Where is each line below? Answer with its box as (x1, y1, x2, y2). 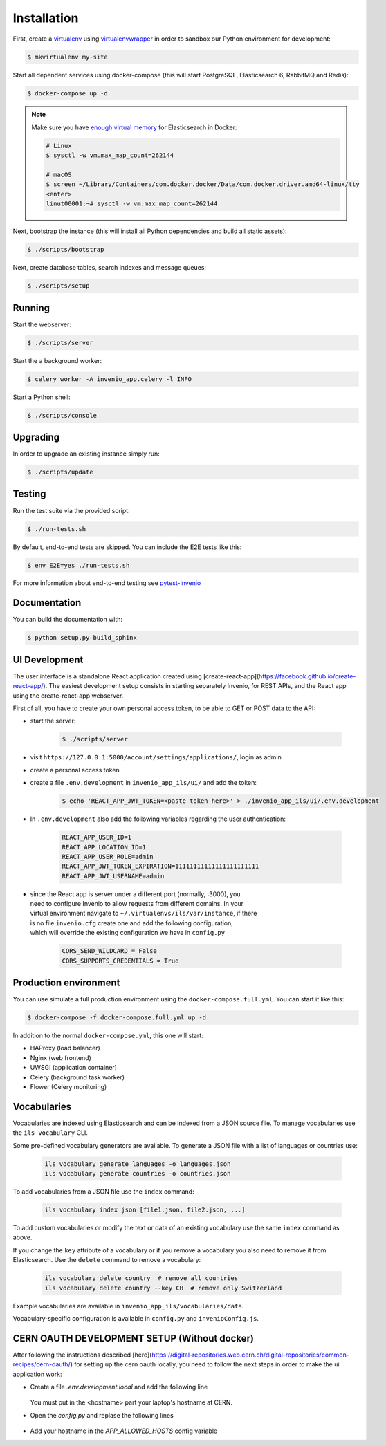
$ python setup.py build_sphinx (27, 633, 138, 642)
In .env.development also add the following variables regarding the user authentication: (30, 815, 286, 823)
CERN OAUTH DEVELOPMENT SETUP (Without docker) (12, 1332, 254, 1344)
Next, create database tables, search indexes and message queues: (12, 263, 207, 272)
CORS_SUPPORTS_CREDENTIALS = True (62, 956, 179, 965)
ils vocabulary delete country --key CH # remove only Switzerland (44, 1283, 282, 1292)
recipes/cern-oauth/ (12, 1360, 71, 1369)
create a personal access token (30, 766, 120, 774)
